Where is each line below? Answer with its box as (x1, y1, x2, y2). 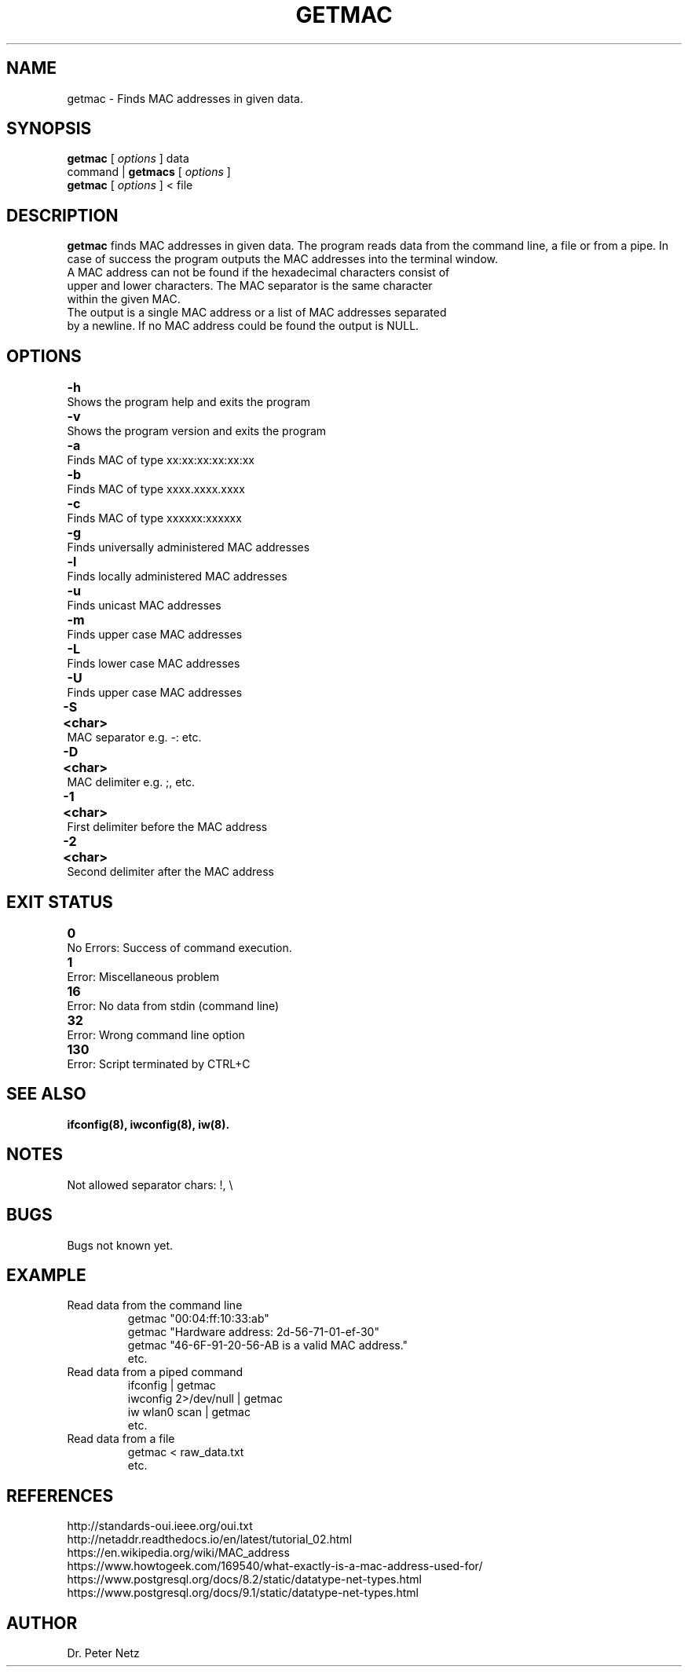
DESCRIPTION (6, 205, 119, 225)
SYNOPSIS (6, 119, 92, 139)
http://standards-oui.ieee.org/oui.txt (67, 1519, 253, 1533)
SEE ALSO (6, 1084, 86, 1104)
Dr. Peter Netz (67, 1646, 140, 1660)
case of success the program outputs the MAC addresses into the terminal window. (67, 252, 499, 266)
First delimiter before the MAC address (67, 820, 268, 834)
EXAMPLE (6, 1265, 86, 1285)
